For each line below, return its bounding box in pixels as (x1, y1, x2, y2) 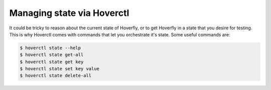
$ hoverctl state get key (20, 59, 84, 65)
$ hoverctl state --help (20, 45, 81, 51)
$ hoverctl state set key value (20, 66, 100, 72)
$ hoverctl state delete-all (20, 73, 92, 79)
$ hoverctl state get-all (20, 52, 84, 58)
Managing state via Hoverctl (9, 7, 129, 18)
